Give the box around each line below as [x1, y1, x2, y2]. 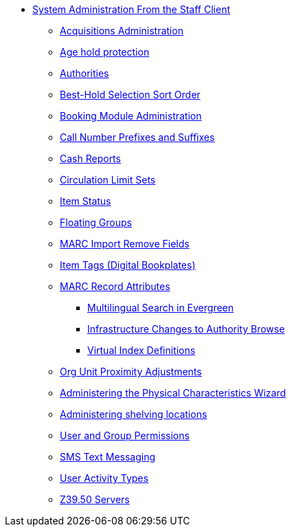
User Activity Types [60, 472, 148, 484]
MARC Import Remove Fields [60, 238, 190, 250]
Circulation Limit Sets [60, 174, 156, 186]
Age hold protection [60, 46, 150, 58]
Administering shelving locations [60, 408, 207, 420]
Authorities [60, 67, 109, 79]
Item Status [60, 195, 111, 207]
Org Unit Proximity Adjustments [60, 366, 202, 377]
